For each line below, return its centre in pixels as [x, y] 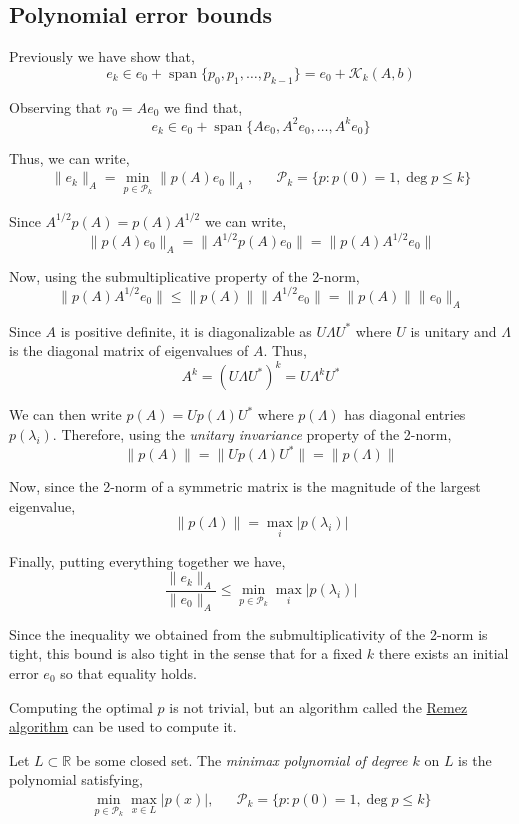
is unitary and [453, 330]
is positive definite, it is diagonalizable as [186, 330]
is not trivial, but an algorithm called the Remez [318, 706]
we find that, [203, 106]
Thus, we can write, [69, 157]
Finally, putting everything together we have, [147, 560]
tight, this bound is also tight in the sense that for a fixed [186, 653]
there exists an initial [443, 653]
